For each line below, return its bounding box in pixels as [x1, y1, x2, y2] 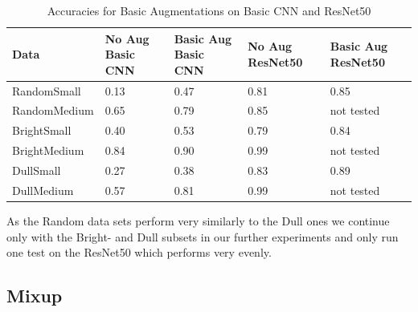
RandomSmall [12, 82, 81, 99]
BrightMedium [12, 142, 84, 159]
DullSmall [12, 162, 61, 178]
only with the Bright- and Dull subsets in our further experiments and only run [6, 228, 399, 245]
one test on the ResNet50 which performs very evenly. [6, 244, 272, 261]
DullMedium [12, 181, 74, 198]
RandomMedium [12, 102, 94, 119]
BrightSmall [12, 122, 72, 139]
